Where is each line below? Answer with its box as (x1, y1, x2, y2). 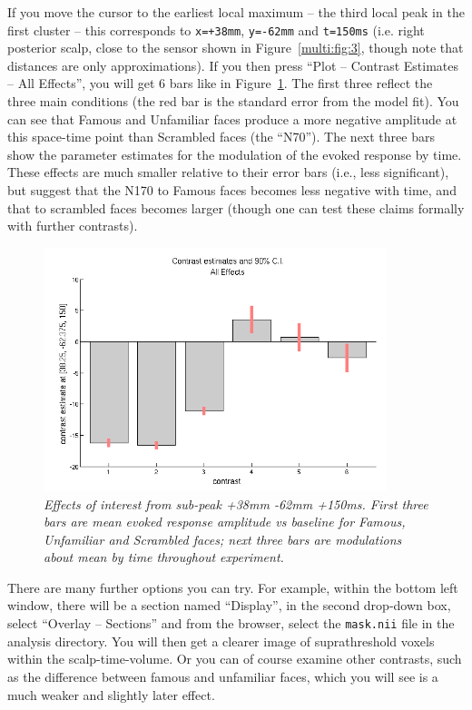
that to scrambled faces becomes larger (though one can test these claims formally (7, 198, 465, 217)
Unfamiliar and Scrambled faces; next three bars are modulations (44, 529, 402, 548)
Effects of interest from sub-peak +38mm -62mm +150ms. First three (44, 494, 428, 513)
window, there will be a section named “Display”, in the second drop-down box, (7, 596, 451, 615)
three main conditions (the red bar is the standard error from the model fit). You (7, 92, 459, 111)
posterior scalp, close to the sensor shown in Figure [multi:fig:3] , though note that (7, 38, 464, 57)
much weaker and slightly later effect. (7, 685, 215, 704)
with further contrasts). (7, 216, 138, 235)
